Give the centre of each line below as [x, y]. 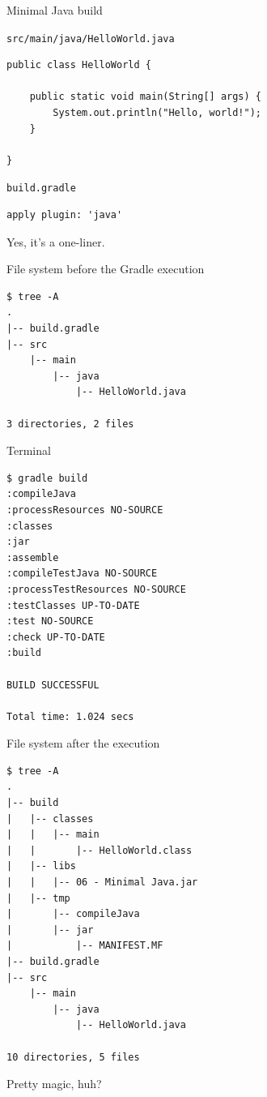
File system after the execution [83, 743]
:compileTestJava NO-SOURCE [82, 574]
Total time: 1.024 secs [70, 716]
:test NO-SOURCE [50, 621]
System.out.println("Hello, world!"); [157, 113]
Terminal [29, 450]
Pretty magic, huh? [54, 1084]
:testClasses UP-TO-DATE [73, 605]
